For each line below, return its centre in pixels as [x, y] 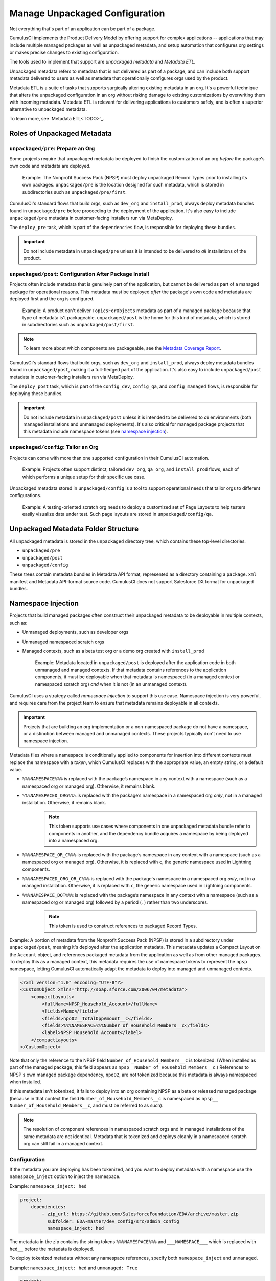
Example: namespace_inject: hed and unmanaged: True [74, 1268]
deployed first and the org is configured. [52, 299]
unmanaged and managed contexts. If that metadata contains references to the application [131, 670]
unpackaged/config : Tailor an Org [54, 447]
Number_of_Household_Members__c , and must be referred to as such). [86, 1106]
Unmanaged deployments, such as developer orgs [75, 632]
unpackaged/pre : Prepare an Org [52, 148]
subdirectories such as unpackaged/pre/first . [75, 192]
